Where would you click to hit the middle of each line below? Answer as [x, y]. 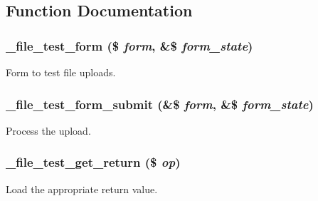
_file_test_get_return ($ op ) [93, 162]
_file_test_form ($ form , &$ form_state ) [129, 45]
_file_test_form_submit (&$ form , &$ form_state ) [160, 104]
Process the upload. [48, 130]
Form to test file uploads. [61, 72]
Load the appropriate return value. [82, 189]
